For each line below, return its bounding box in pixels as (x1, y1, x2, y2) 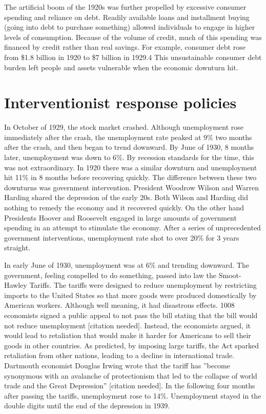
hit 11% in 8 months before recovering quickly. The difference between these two (4, 172, 257, 183)
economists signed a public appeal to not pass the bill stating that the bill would (4, 309, 258, 320)
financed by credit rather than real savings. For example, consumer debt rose (4, 42, 245, 52)
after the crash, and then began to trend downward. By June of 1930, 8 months (4, 142, 254, 152)
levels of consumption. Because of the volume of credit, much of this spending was (4, 31, 262, 42)
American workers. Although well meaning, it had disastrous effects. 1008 (4, 300, 235, 310)
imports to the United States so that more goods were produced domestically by (4, 289, 257, 300)
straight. (4, 242, 31, 253)
